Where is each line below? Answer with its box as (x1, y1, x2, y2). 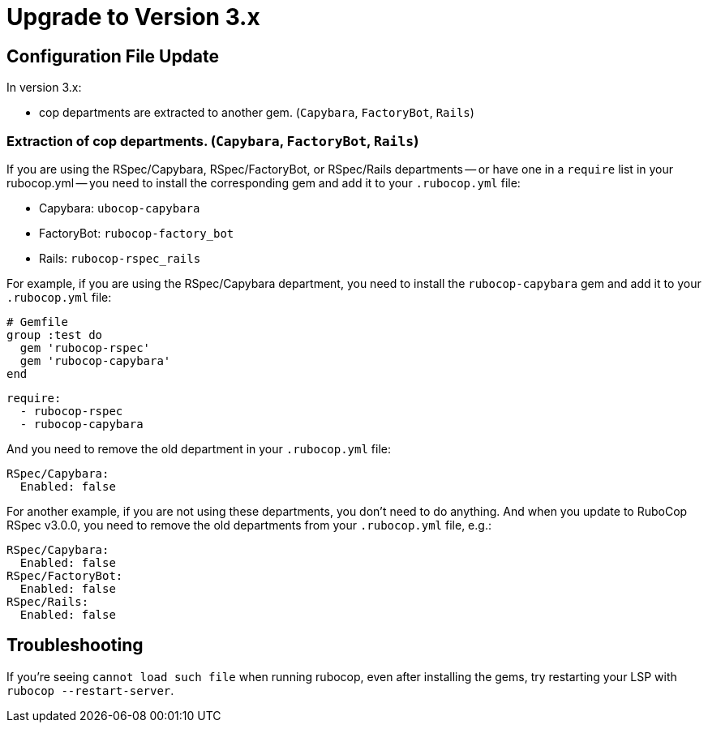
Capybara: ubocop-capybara (39, 200, 200, 215)
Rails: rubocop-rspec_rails (39, 251, 201, 265)
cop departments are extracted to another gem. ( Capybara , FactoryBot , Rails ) (39, 105, 474, 120)
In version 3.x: (6, 80, 82, 95)
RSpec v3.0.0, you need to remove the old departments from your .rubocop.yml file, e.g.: (6, 517, 491, 532)
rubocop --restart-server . (6, 683, 174, 697)
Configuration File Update (6, 45, 220, 66)
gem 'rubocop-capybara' (19, 354, 171, 367)
